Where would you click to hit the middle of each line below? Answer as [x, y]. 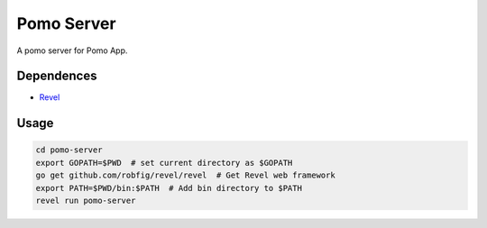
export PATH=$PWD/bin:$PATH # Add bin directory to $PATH [169, 188]
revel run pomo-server [86, 201]
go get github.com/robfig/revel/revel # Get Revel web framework [185, 175]
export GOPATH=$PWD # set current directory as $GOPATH [164, 163]
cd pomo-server [69, 150]
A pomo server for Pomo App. [72, 50]
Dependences [57, 76]
